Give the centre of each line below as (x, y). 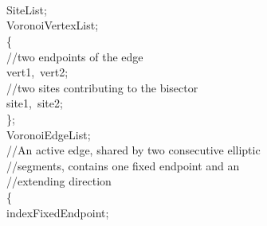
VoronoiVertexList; (53, 25)
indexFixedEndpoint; (58, 212)
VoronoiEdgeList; (49, 134)
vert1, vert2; (37, 72)
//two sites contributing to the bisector (102, 87)
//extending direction (59, 181)
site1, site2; (35, 103)
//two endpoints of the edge (75, 56)
